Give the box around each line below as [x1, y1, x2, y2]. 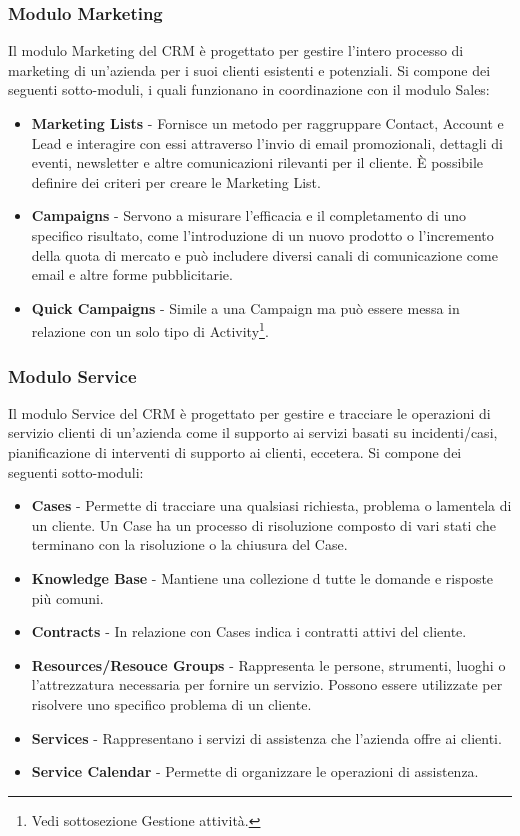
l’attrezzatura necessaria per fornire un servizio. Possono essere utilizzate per [31, 674, 503, 695]
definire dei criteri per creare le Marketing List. [31, 171, 321, 192]
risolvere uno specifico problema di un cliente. [31, 693, 312, 714]
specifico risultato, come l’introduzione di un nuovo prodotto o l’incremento [31, 224, 494, 245]
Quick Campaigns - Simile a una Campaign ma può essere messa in [31, 297, 460, 318]
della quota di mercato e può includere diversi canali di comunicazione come [31, 244, 498, 265]
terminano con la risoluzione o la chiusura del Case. [31, 534, 348, 555]
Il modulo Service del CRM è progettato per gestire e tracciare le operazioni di [8, 402, 491, 423]
